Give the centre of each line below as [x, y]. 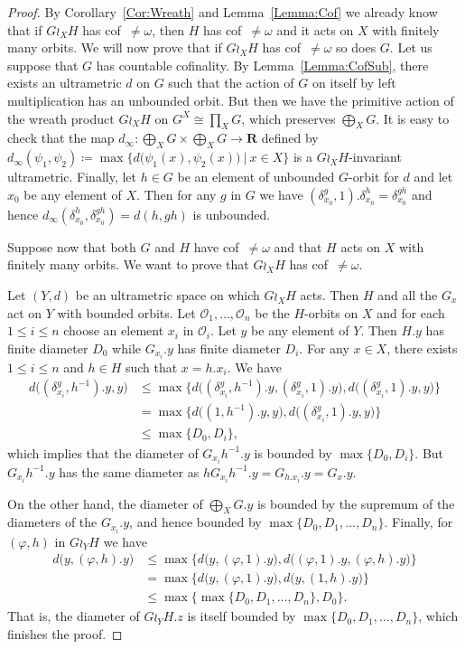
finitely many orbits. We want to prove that [128, 264]
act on [25, 312]
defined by [290, 138]
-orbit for [374, 177]
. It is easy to [413, 118]
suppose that [43, 65]
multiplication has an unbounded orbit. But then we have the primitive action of [231, 100]
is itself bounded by [242, 616]
